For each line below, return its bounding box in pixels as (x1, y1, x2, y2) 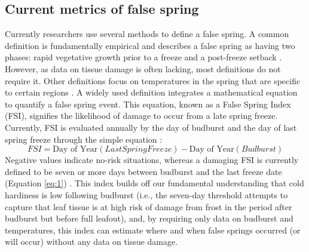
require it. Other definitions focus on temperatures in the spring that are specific (5, 74, 301, 87)
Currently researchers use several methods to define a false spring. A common (5, 27, 289, 40)
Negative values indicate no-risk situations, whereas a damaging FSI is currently (5, 153, 299, 166)
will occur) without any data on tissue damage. (5, 235, 178, 248)
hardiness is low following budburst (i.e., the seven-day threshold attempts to (5, 188, 288, 201)
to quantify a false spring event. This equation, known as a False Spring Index (5, 97, 291, 110)
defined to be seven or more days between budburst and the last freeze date (5, 165, 282, 177)
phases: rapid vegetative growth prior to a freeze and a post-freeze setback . (5, 51, 282, 63)
